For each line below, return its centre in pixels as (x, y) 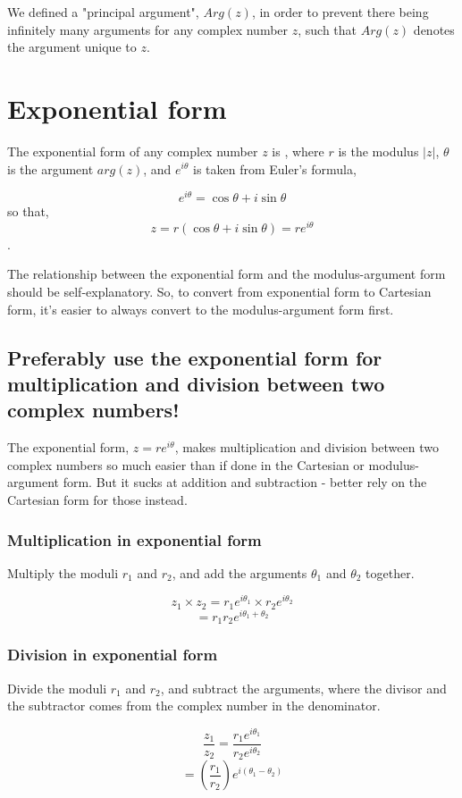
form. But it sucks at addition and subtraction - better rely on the (245, 482)
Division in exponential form (113, 655)
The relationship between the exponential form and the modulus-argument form (227, 274)
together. (390, 572)
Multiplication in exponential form (134, 539)
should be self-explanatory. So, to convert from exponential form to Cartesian (219, 292)
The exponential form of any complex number (133, 151)
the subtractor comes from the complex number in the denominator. (194, 706)
